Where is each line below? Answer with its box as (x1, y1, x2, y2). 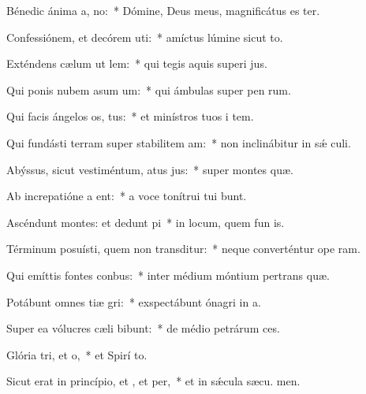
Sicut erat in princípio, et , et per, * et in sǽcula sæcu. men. (6, 373, 301, 389)
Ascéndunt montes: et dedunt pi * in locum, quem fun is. (6, 214, 285, 230)
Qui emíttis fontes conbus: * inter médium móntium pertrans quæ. (6, 266, 330, 283)
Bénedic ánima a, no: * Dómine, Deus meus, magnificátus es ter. (6, 2, 320, 18)
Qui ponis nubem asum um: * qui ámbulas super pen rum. (6, 81, 291, 98)
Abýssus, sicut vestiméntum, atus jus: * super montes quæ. (6, 161, 293, 177)
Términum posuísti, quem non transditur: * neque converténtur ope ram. (6, 240, 360, 257)
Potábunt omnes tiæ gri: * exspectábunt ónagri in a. (6, 293, 261, 310)
